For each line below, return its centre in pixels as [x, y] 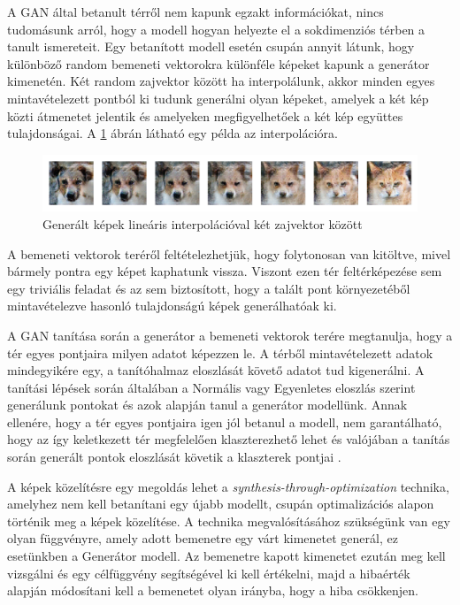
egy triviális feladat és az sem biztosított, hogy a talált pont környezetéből [209, 288]
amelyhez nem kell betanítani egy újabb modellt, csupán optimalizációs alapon [221, 504]
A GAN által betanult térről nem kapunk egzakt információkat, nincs [195, 11]
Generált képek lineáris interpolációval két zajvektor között [203, 223]
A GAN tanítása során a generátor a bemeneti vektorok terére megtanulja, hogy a [230, 335]
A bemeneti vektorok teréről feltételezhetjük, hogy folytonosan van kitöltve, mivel [229, 253]
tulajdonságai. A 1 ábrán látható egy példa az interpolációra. [172, 133]
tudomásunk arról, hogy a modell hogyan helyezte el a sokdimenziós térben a [216, 29]
